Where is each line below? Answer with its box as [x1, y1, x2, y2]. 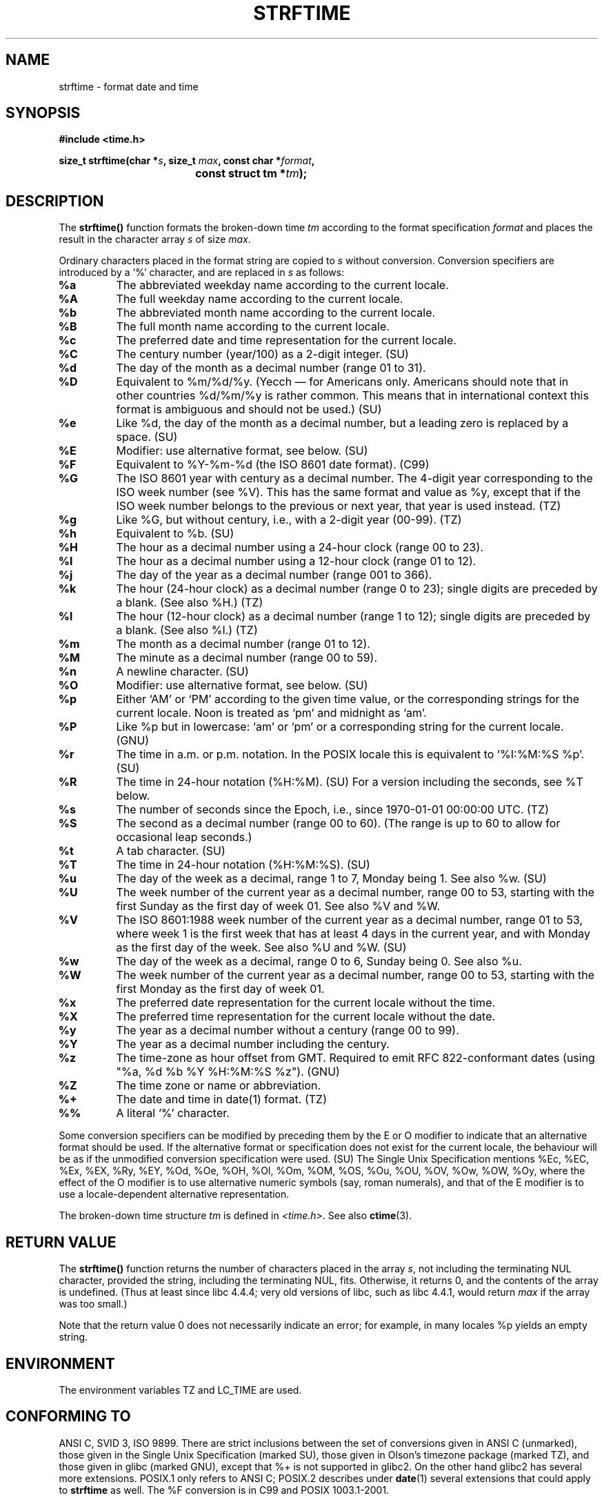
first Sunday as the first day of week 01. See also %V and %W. [116, 899, 441, 914]
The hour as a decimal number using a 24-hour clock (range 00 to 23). [116, 540, 483, 555]
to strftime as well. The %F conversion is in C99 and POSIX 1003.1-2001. [59, 1483, 390, 1496]
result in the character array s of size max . [59, 233, 251, 246]
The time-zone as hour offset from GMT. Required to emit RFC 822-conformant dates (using [116, 1051, 595, 1065]
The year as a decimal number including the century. [116, 1037, 390, 1052]
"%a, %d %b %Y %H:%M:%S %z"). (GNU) [116, 1065, 340, 1079]
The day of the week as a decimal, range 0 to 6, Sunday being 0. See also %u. [116, 954, 522, 969]
